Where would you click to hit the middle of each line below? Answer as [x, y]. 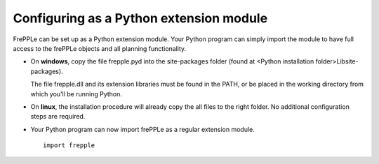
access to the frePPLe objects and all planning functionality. [99, 48]
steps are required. [58, 117]
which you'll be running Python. [77, 94]
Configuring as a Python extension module [140, 18]
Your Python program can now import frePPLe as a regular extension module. [143, 129]
